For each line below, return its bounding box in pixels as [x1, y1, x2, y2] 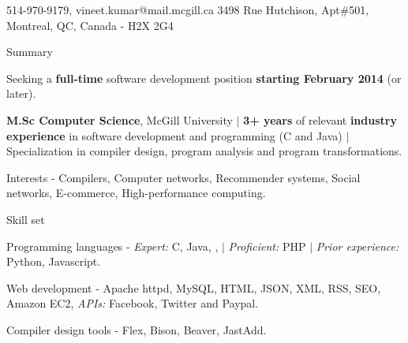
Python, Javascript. [6, 253, 101, 270]
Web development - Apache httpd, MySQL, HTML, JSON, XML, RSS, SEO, [6, 279, 381, 296]
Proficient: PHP [228, 237, 306, 254]
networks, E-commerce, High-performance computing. [6, 185, 266, 201]
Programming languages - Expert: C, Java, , [6, 237, 219, 254]
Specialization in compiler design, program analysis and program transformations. [6, 143, 402, 159]
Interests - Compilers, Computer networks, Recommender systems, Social [6, 169, 361, 185]
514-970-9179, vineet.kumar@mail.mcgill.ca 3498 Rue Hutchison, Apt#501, [6, 2, 369, 17]
